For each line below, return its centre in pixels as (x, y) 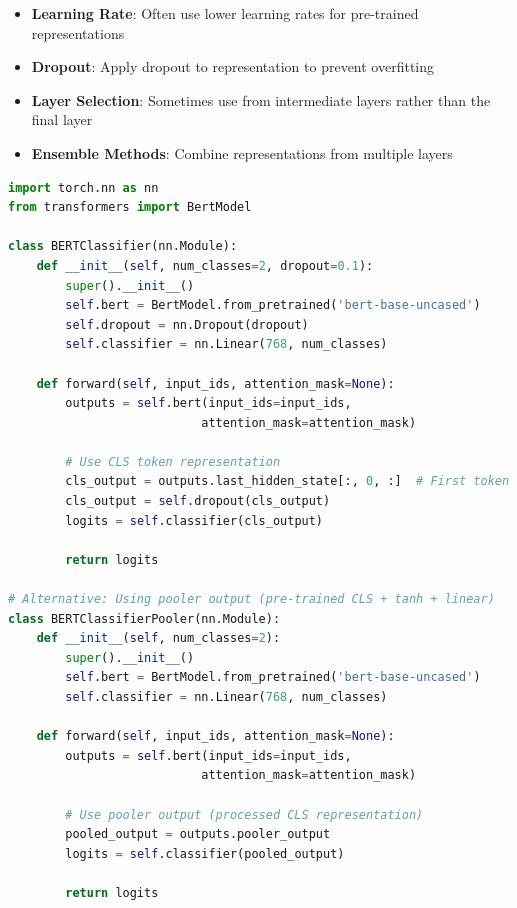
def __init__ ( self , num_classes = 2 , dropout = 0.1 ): (205, 265)
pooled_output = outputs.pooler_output (198, 834)
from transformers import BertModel (130, 207)
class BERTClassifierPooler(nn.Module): (144, 618)
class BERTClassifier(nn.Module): (123, 246)
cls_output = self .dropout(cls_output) (198, 501)
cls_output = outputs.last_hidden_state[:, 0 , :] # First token (287, 481)
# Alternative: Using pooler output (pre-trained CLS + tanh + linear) (251, 599)
